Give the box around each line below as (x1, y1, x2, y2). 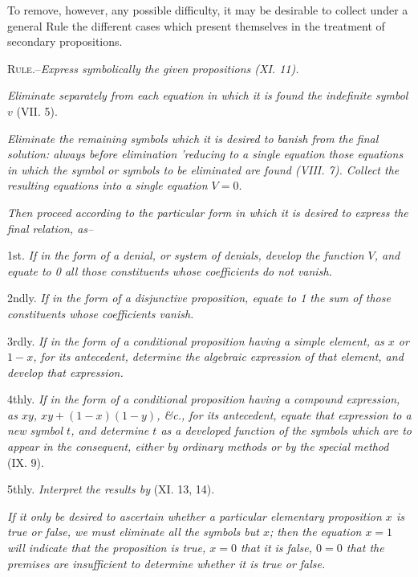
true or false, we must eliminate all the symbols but (7, 523, 259, 540)
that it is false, (240, 539, 313, 556)
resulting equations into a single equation (7, 177, 208, 194)
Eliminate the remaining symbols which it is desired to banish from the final (7, 129, 379, 146)
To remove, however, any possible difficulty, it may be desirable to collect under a (7, 2, 408, 18)
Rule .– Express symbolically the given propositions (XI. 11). (7, 59, 299, 76)
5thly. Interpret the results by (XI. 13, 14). (7, 481, 215, 497)
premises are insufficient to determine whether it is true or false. (7, 554, 326, 571)
